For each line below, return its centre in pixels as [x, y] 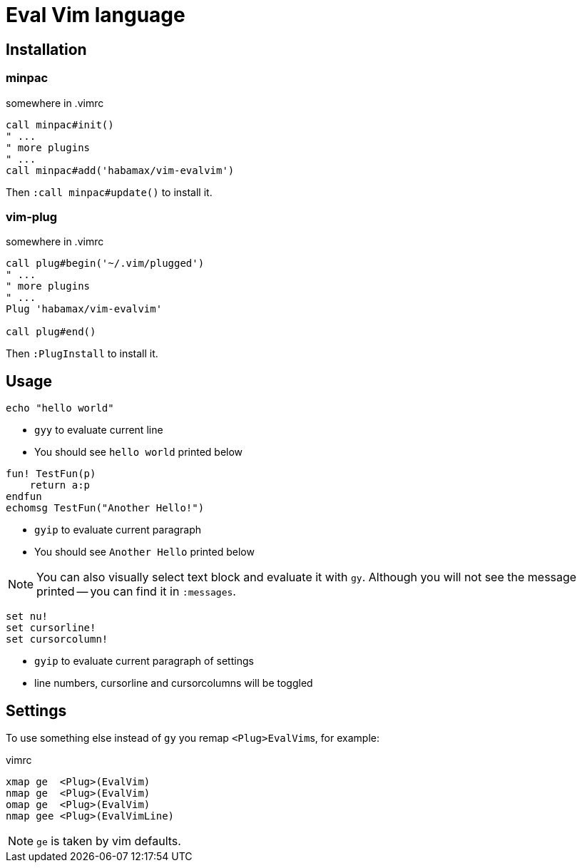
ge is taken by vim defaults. [109, 841]
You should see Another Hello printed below [144, 552]
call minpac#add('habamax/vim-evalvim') [120, 170]
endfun [24, 497]
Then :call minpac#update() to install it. [109, 192]
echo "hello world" [60, 408]
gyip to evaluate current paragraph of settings [144, 661]
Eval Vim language [96, 15]
